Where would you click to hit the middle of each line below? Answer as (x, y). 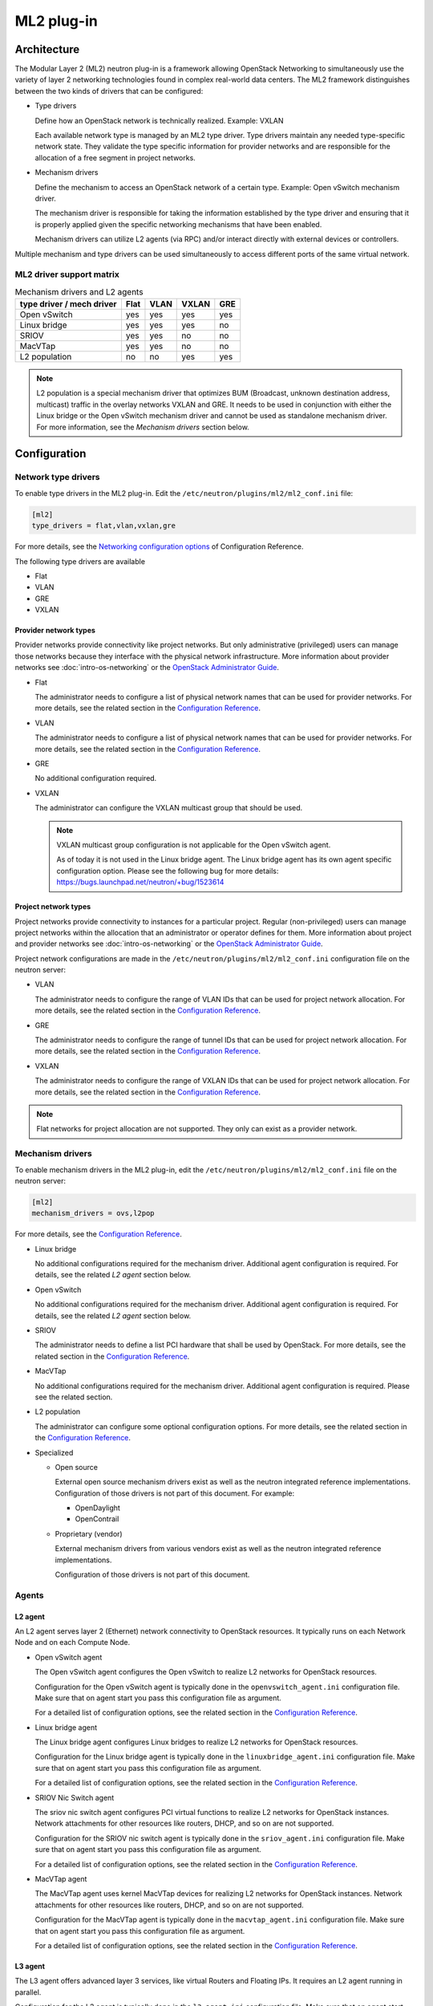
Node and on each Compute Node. (73, 1643)
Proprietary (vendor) (89, 1533)
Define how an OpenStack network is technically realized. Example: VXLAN (159, 120)
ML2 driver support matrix (67, 274)
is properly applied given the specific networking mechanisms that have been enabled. (178, 224)
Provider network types (55, 631)
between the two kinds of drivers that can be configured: (109, 91)
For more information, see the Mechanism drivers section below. (143, 427)
